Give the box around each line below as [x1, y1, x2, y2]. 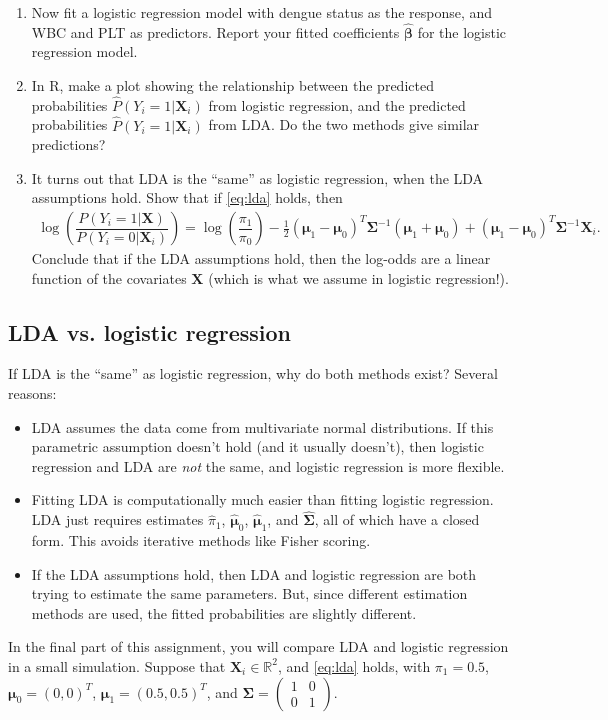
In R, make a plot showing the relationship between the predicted [31, 75, 434, 95]
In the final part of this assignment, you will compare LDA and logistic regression [8, 636, 509, 657]
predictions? [31, 134, 106, 155]
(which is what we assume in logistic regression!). [208, 267, 509, 288]
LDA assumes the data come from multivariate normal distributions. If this [31, 416, 494, 437]
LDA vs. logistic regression [8, 316, 292, 347]
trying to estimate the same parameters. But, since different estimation [31, 583, 468, 604]
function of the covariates [31, 267, 187, 288]
